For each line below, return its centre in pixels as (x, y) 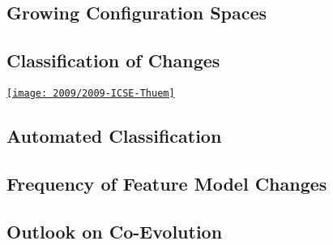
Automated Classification (114, 136)
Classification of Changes (113, 60)
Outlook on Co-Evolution (115, 231)
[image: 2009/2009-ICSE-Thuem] (91, 93)
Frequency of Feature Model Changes (167, 183)
